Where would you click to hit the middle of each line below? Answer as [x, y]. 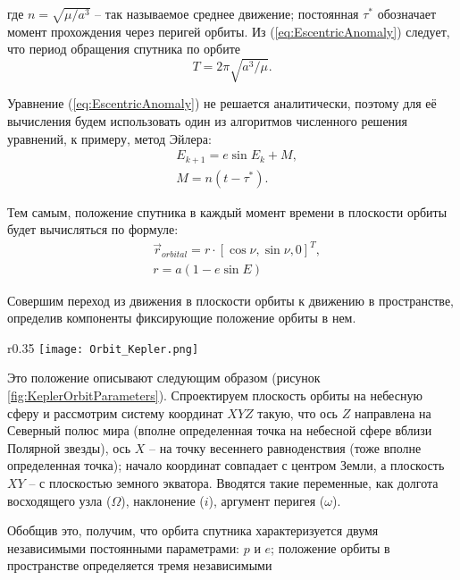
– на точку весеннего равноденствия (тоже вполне [285, 447]
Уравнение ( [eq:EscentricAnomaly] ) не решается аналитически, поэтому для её [222, 103]
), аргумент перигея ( [267, 500]
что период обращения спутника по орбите [124, 49]
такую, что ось [298, 412]
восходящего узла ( [59, 500]
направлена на [393, 412]
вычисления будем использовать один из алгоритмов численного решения [208, 121]
